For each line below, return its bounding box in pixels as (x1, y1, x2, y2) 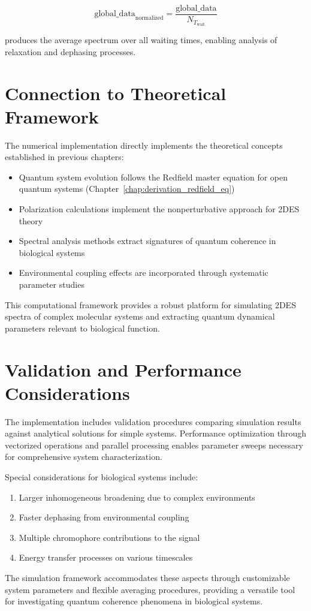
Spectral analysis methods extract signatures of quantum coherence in (19, 234, 276, 247)
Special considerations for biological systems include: (5, 471, 198, 483)
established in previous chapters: (5, 151, 124, 163)
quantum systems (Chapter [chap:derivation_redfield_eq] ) (19, 182, 235, 195)
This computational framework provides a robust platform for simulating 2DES (5, 298, 296, 311)
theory (19, 214, 43, 227)
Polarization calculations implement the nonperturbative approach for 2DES (19, 203, 300, 215)
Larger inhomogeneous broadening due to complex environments (19, 490, 255, 503)
